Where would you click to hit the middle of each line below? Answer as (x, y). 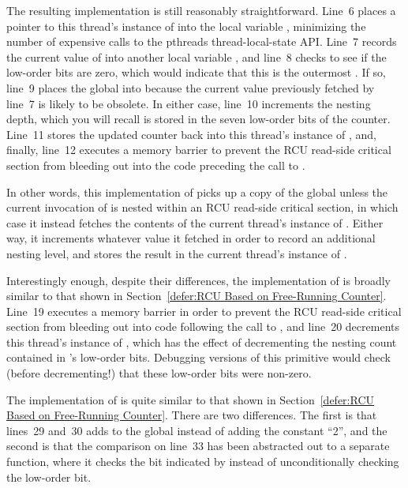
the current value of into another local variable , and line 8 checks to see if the (197, 56)
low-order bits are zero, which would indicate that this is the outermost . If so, (196, 72)
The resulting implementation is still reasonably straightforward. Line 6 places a (201, 10)
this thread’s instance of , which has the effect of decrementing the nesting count (202, 342)
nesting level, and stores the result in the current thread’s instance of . (177, 253)
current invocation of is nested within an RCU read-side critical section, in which (202, 207)
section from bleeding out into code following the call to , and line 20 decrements (203, 327)
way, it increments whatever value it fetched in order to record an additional (191, 238)
